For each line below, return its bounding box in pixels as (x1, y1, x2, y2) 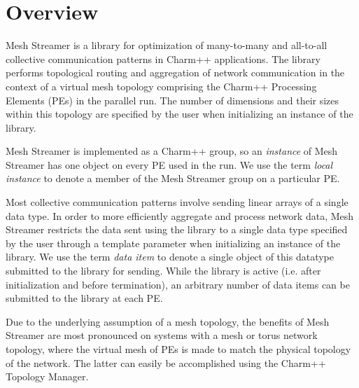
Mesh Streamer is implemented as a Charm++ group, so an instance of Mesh (6, 144, 338, 158)
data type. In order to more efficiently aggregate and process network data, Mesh (6, 208, 354, 223)
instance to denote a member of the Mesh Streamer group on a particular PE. (6, 171, 340, 186)
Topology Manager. (6, 369, 89, 384)
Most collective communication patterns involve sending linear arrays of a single (6, 195, 349, 209)
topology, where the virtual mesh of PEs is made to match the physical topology (6, 342, 351, 356)
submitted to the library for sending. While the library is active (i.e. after (6, 263, 321, 278)
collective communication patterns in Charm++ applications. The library (6, 51, 321, 66)
